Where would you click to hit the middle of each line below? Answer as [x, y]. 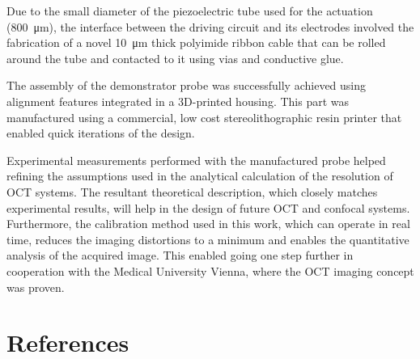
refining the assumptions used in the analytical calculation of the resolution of [200, 176]
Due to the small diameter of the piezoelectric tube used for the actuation [190, 11]
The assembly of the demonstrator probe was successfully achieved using [187, 85]
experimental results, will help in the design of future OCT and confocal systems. [208, 207]
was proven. [36, 287]
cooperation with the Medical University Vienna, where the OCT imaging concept [210, 270]
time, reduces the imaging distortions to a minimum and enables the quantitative [208, 239]
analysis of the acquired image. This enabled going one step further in [180, 255]
